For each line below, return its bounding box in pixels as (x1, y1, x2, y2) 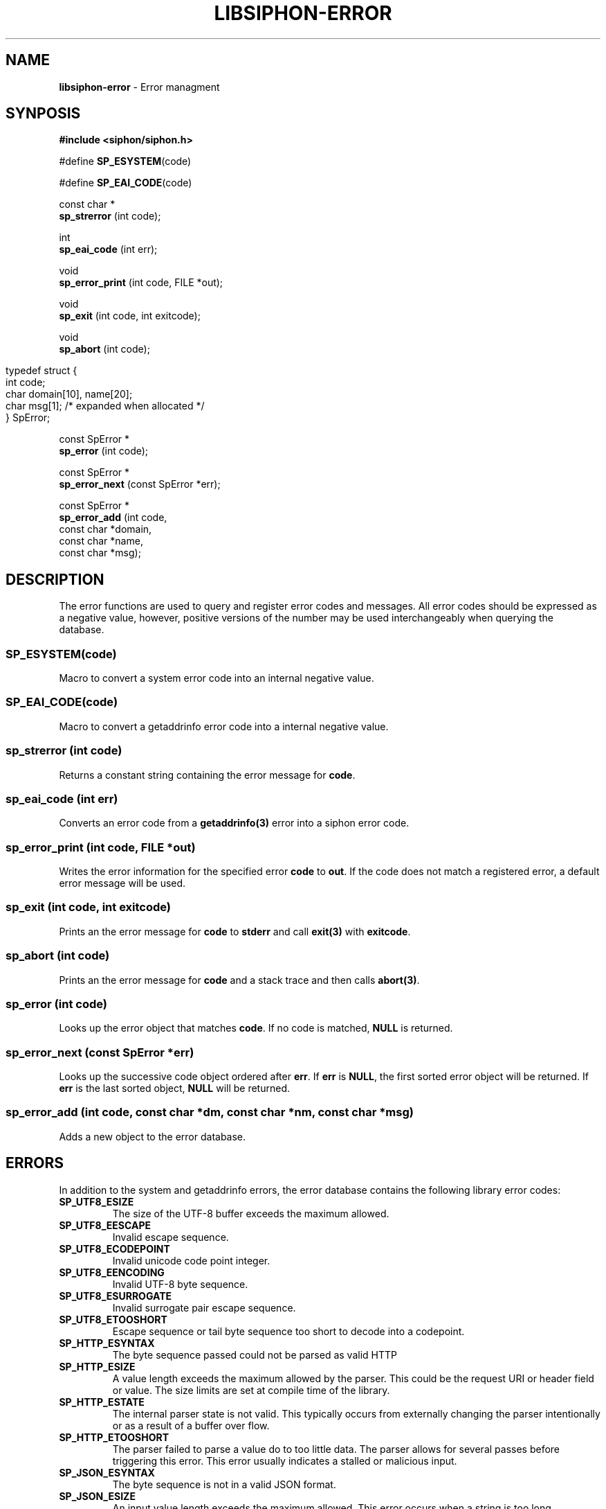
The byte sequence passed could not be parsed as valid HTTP (112, 1348, 397, 1361)
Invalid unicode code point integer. (112, 1254, 270, 1267)
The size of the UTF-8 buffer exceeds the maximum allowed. (112, 1207, 389, 1219)
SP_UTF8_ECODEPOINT (59, 1242, 170, 1255)
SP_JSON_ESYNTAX (59, 1466, 155, 1479)
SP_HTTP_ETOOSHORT (59, 1431, 169, 1443)
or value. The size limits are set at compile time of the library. (112, 1384, 390, 1396)
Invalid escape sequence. (112, 1230, 229, 1243)
